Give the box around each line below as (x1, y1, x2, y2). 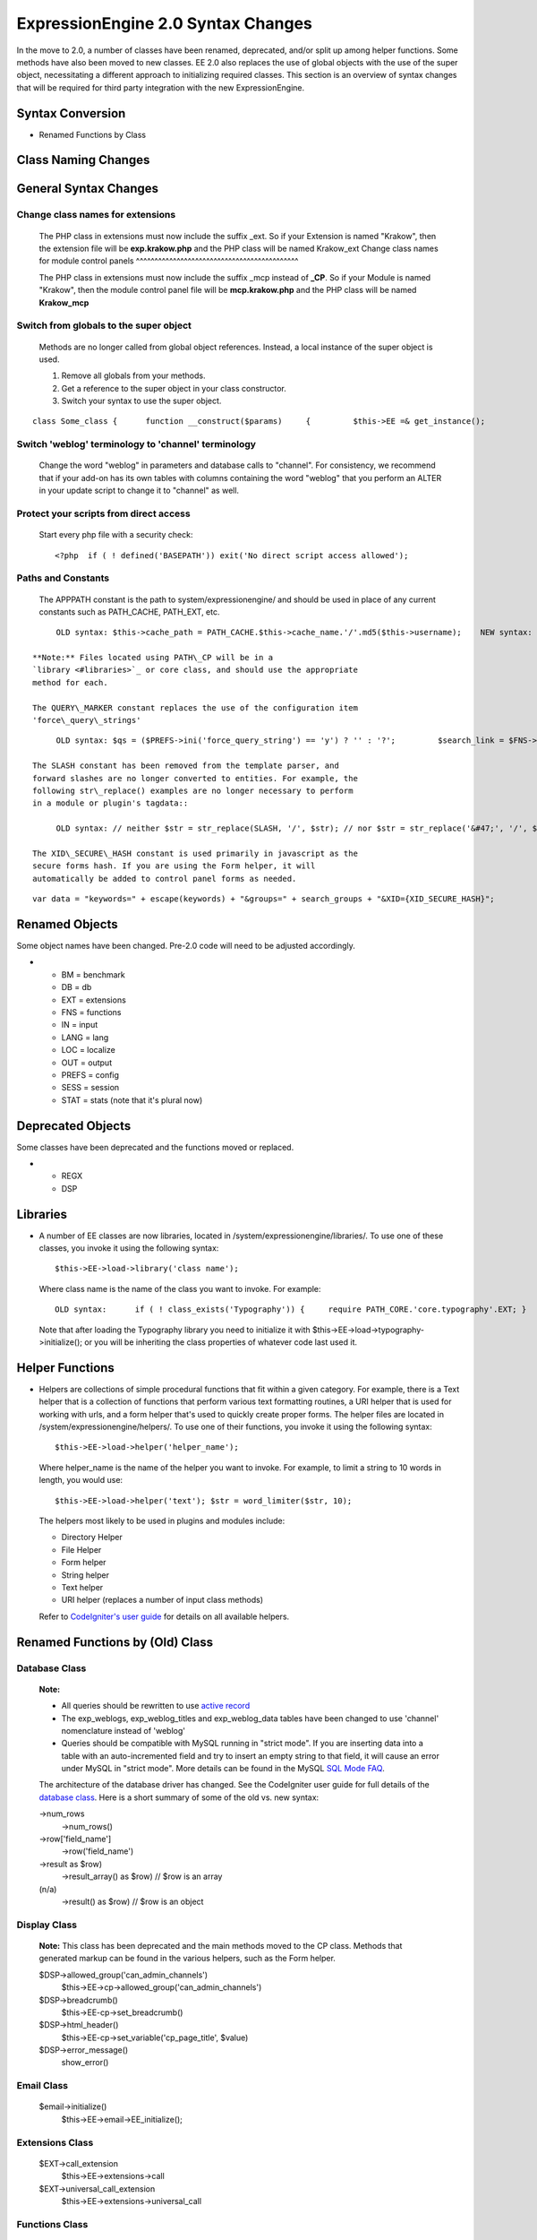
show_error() (61, 2057, 109, 2068)
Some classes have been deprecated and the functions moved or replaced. (16, 1142, 294, 1152)
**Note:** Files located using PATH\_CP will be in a (32, 652, 273, 663)
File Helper (61, 1544, 102, 1555)
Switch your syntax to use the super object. (61, 395, 222, 407)
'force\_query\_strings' (32, 715, 141, 726)
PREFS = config (61, 1069, 120, 1080)
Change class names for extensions (16, 209, 176, 221)
